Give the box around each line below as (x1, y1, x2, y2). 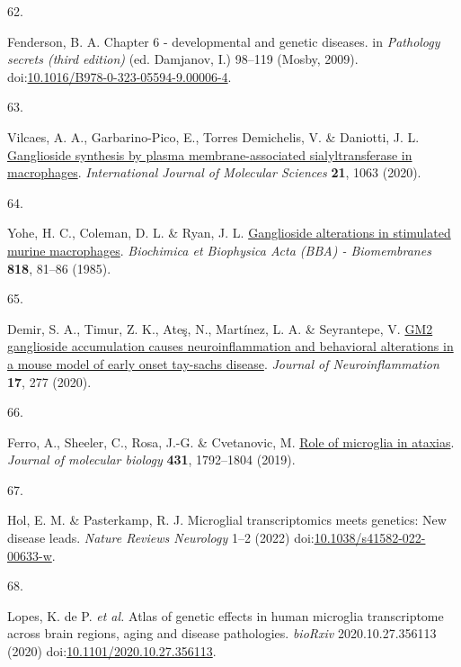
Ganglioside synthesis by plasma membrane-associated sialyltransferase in (7, 145, 412, 164)
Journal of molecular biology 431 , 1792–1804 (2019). (7, 450, 296, 469)
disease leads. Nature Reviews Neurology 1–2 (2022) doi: (7, 528, 315, 547)
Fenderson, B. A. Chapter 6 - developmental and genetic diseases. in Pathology (7, 32, 440, 50)
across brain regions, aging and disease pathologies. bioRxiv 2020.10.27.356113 (7, 624, 437, 643)
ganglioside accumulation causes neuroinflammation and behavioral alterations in (7, 337, 454, 356)
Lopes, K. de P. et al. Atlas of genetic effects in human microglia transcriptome (7, 606, 444, 625)
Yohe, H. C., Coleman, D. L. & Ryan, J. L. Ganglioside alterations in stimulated (7, 223, 451, 242)
